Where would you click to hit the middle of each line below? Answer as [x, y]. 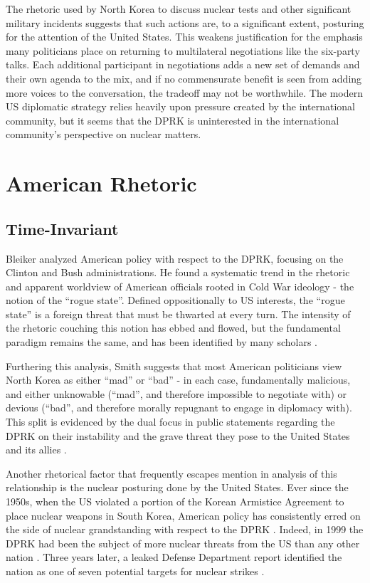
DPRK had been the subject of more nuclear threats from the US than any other [183, 543]
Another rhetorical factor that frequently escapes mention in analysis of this [171, 473]
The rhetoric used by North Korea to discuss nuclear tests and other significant [179, 9]
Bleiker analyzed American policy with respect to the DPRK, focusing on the [175, 258]
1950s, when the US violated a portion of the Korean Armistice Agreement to [175, 501]
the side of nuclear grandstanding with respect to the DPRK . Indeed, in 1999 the [185, 529]
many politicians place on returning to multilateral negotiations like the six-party [183, 50]
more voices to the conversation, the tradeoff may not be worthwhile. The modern [184, 92]
